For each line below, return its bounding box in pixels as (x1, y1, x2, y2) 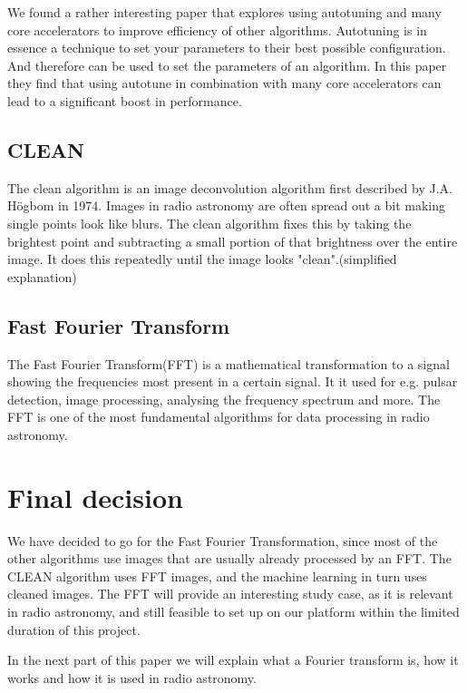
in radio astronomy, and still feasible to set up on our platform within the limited (7, 602, 460, 620)
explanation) (7, 267, 77, 286)
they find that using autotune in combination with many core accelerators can (7, 73, 442, 93)
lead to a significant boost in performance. (7, 91, 242, 110)
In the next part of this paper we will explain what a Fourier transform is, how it (7, 650, 459, 669)
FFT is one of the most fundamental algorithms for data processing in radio (7, 407, 430, 426)
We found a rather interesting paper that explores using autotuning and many (7, 3, 442, 21)
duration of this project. (7, 620, 141, 639)
